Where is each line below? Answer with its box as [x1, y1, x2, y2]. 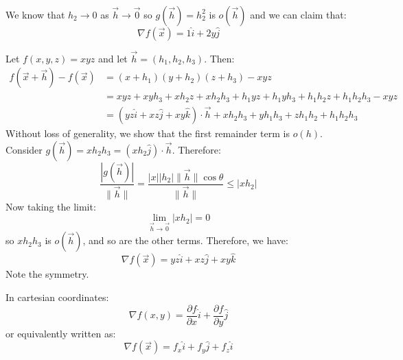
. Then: [204, 51, 235, 65]
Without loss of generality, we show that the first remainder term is [5, 126, 290, 141]
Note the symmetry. [5, 267, 89, 281]
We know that [5, 7, 65, 21]
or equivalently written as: [5, 326, 116, 340]
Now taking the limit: [5, 199, 96, 213]
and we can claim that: [250, 7, 347, 21]
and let [98, 51, 128, 65]
